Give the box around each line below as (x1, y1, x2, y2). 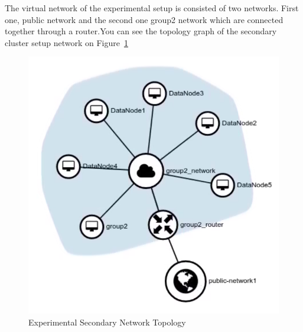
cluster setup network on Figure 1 (5, 36, 128, 48)
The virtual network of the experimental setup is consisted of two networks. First (5, 2, 299, 14)
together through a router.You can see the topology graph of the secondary (5, 25, 277, 37)
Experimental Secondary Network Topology (28, 315, 186, 328)
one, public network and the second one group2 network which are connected (5, 13, 284, 25)
